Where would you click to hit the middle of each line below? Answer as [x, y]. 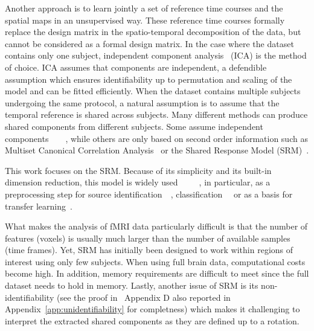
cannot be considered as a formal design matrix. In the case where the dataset [149, 43]
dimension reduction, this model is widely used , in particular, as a [138, 182]
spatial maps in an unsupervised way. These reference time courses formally [145, 20]
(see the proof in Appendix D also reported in [143, 297]
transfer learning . [39, 206]
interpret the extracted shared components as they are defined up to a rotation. [152, 320]
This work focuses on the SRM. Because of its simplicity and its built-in [138, 170]
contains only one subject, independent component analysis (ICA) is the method [156, 55]
